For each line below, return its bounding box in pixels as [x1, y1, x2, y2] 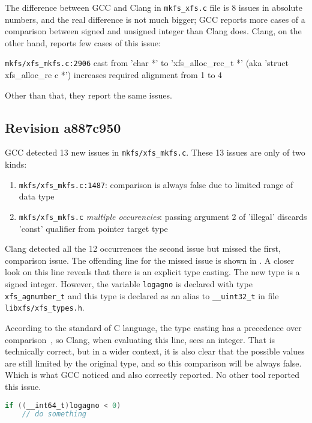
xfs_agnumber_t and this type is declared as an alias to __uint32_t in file [5, 289, 279, 302]
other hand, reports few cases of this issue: [5, 36, 161, 49]
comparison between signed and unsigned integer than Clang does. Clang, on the [5, 25, 302, 37]
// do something [22, 410, 87, 419]
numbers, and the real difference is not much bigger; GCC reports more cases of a [5, 13, 305, 25]
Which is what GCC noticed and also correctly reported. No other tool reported [5, 368, 299, 381]
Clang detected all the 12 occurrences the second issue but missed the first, [5, 242, 281, 255]
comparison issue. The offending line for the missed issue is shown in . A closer [5, 254, 295, 266]
